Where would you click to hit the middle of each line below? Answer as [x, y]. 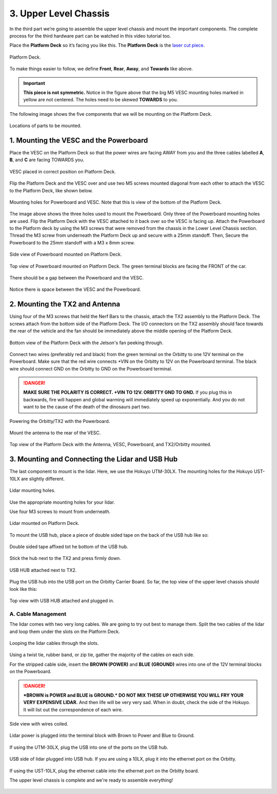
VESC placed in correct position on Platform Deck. [63, 171]
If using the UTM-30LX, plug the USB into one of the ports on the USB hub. [89, 747]
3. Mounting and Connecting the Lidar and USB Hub [94, 459]
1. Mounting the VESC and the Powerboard [79, 140]
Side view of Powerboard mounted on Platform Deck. [66, 254]
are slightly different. [43, 479]
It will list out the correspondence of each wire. [73, 710]
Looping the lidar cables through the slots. [54, 643]
